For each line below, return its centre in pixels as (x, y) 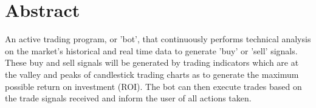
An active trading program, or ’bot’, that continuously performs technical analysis (158, 39)
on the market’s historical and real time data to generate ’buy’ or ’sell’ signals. (151, 50)
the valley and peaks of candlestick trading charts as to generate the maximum (152, 74)
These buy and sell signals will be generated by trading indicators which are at (152, 62)
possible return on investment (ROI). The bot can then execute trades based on (153, 86)
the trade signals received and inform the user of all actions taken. (128, 98)
